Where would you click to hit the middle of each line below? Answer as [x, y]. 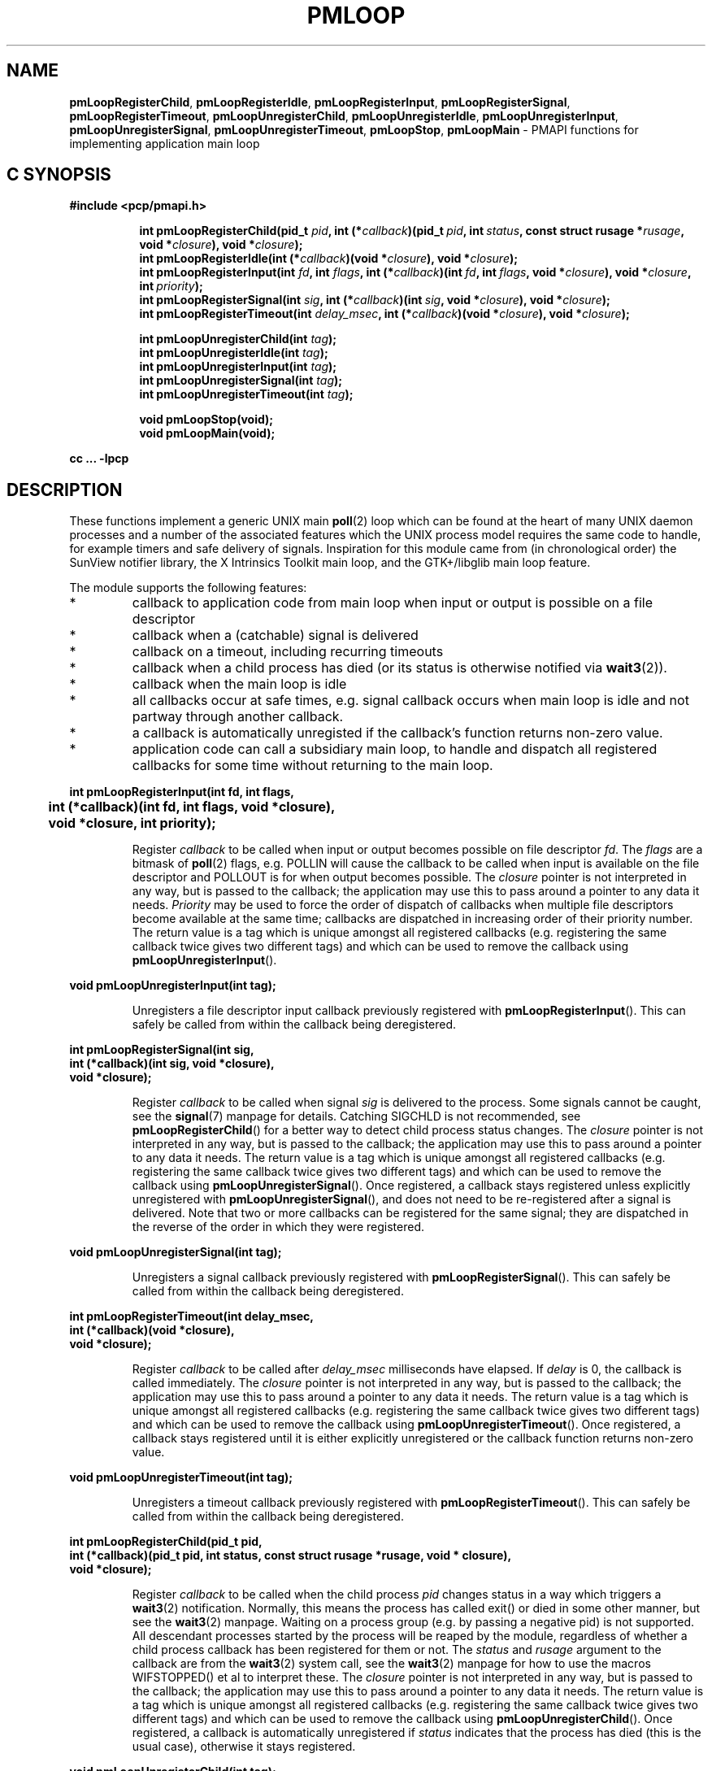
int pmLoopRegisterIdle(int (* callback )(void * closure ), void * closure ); [329, 259]
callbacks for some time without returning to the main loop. [313, 766]
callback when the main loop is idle [239, 684]
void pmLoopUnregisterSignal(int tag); [176, 1252]
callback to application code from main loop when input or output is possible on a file [393, 603]
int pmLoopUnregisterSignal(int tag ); [241, 381]
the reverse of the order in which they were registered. [278, 1227]
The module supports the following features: [188, 588]
